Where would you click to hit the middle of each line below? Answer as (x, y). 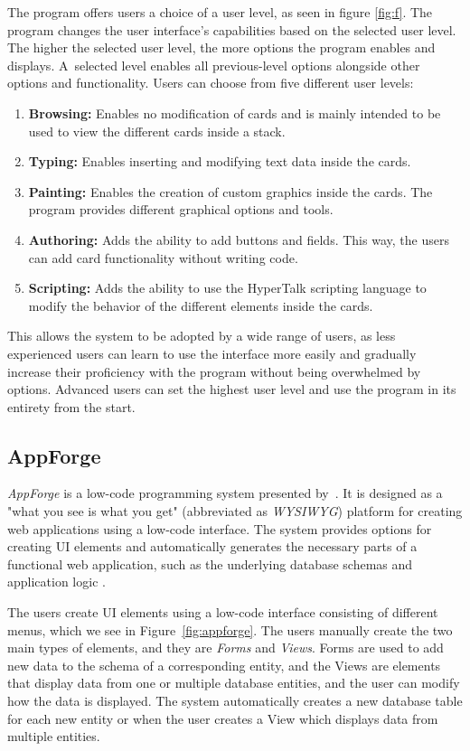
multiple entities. (54, 736)
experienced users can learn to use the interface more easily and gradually (212, 353)
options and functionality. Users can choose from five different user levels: (211, 83)
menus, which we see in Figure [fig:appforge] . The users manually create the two (230, 629)
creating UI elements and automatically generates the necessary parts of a (212, 546)
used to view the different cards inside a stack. (157, 131)
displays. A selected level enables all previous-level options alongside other (214, 65)
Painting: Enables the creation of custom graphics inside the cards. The (230, 191)
